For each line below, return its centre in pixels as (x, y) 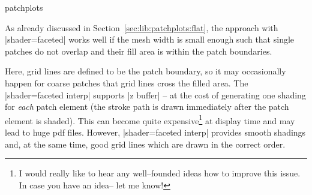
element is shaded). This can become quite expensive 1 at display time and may (150, 119)
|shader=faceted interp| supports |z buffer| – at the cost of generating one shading (155, 94)
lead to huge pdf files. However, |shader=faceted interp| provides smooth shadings (155, 132)
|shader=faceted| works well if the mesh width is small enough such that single (150, 39)
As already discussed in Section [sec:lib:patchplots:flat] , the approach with (142, 27)
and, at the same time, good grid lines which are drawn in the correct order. (145, 144)
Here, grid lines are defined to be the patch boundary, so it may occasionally (145, 71)
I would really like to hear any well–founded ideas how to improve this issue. (160, 173)
